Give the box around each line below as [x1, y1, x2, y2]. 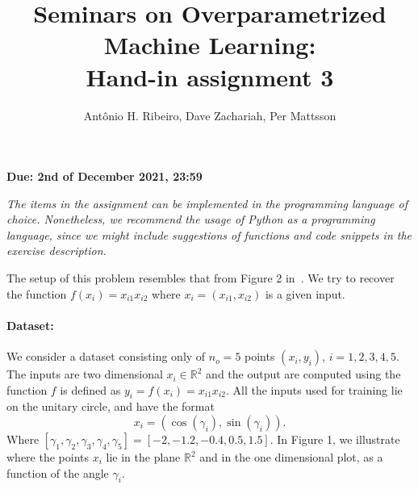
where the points [6, 449, 90, 466]
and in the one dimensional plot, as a [199, 449, 383, 466]
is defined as [60, 381, 121, 398]
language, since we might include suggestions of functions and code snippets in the [6, 226, 412, 243]
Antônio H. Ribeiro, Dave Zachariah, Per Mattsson [83, 107, 336, 123]
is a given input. [265, 285, 345, 302]
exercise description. [6, 242, 107, 259]
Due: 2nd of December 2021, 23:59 [6, 168, 203, 185]
